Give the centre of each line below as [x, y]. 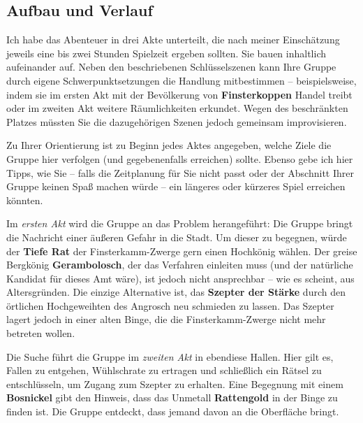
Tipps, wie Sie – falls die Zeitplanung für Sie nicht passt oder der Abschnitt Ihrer [180, 172]
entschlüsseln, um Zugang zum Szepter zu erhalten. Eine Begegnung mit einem [175, 383]
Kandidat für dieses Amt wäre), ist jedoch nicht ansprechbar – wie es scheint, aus [180, 278]
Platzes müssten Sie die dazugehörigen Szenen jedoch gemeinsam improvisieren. [177, 121]
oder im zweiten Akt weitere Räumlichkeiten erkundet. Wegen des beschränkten [177, 108]
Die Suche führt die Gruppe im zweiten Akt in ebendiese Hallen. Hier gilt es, [170, 356]
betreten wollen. [41, 333]
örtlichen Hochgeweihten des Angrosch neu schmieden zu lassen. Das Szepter [170, 305]
